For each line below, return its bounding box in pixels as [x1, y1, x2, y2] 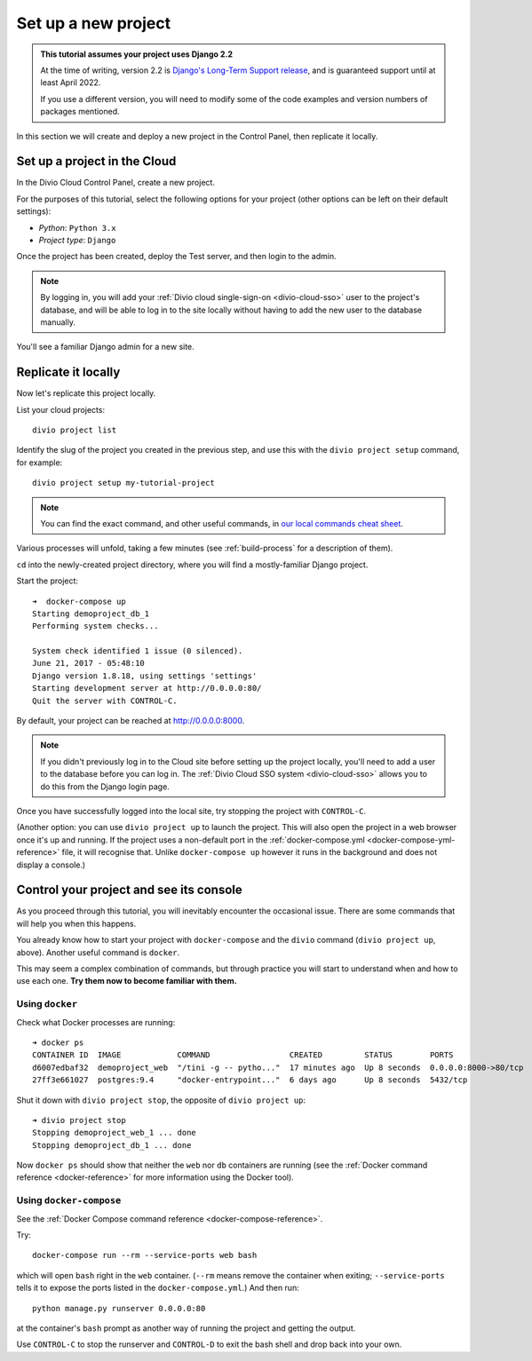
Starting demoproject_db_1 [32, 608, 150, 619]
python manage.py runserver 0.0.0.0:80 [32, 1303, 206, 1313]
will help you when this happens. [16, 918, 137, 929]
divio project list [32, 425, 117, 435]
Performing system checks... [32, 621, 159, 631]
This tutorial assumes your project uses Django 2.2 [40, 49, 233, 59]
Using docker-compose [16, 1194, 122, 1207]
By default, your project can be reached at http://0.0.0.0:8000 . [16, 716, 245, 726]
